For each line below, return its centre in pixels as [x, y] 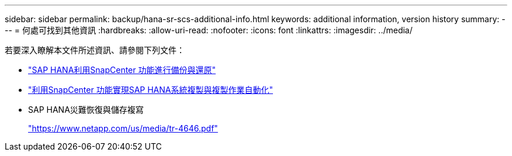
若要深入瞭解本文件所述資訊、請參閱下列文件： [95, 50]
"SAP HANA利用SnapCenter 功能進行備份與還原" [122, 70]
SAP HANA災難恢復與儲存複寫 [86, 110]
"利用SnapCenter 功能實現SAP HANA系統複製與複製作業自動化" [151, 90]
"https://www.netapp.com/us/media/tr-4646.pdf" [123, 128]
